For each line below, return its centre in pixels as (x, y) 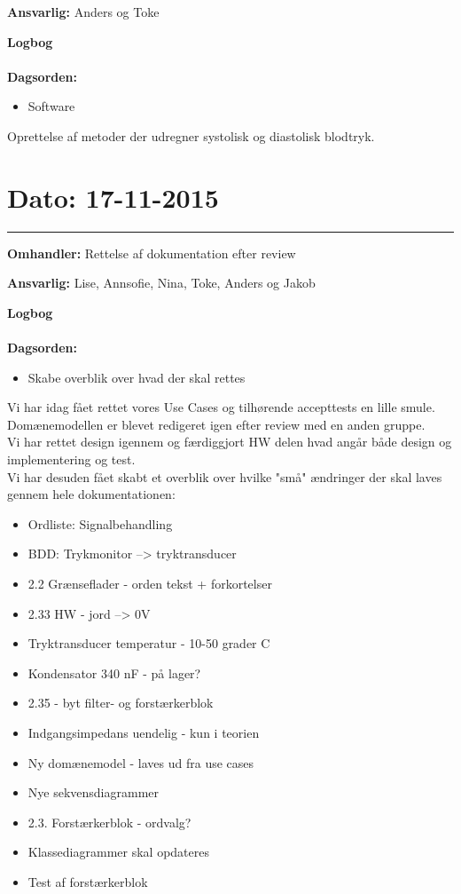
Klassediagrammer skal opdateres (118, 852)
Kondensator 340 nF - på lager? (114, 672)
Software (51, 106)
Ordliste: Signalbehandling (100, 523)
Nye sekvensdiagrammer (94, 792)
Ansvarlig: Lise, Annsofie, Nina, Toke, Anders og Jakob (161, 283)
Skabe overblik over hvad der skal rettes (137, 377)
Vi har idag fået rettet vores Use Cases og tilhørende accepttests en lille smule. (221, 407)
